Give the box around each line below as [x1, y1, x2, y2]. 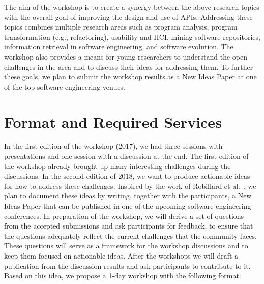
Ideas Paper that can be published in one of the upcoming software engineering [4, 201, 251, 211]
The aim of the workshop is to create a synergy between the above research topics [4, 2, 259, 12]
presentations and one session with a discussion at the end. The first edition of [4, 151, 249, 161]
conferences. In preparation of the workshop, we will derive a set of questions [4, 210, 244, 221]
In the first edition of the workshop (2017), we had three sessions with [4, 140, 223, 151]
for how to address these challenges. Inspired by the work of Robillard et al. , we [4, 180, 256, 191]
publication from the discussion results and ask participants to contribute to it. [4, 260, 251, 271]
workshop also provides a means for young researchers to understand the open [4, 51, 247, 62]
